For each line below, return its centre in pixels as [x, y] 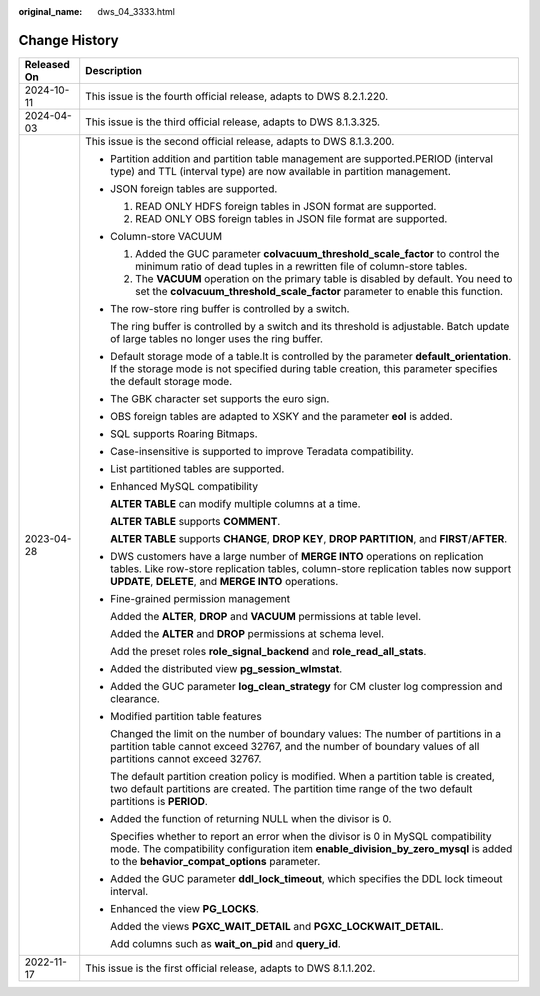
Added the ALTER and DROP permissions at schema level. [247, 633]
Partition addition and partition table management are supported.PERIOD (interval [302, 158]
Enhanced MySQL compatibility [184, 486]
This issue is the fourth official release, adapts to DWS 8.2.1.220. [237, 96]
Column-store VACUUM [166, 236]
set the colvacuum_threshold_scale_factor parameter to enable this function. [319, 291]
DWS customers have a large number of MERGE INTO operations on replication [297, 556]
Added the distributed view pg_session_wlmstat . [226, 668]
